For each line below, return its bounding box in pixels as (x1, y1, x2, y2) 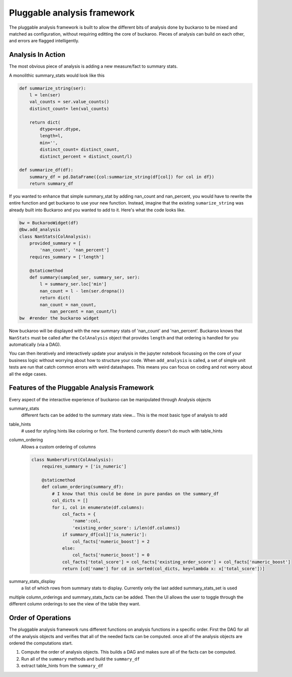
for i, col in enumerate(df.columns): (52, 505, 145, 510)
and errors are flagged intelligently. (9, 38, 80, 44)
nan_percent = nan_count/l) (50, 308, 117, 314)
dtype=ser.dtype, (39, 126, 81, 132)
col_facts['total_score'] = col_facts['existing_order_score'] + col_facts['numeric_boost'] (62, 559, 291, 564)
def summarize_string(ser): (19, 85, 86, 91)
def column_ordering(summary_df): (41, 484, 124, 489)
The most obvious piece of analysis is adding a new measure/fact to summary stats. (9, 63, 178, 69)
